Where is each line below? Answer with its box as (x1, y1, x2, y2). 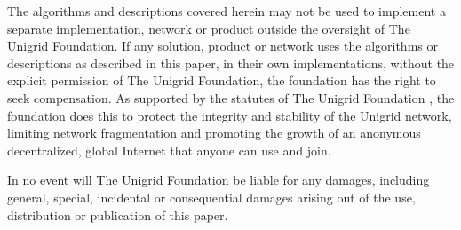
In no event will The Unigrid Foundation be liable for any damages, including (7, 171, 430, 189)
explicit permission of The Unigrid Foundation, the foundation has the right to (7, 71, 436, 90)
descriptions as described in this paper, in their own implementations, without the (7, 53, 455, 72)
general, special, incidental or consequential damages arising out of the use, (7, 187, 416, 206)
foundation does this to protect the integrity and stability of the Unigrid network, (7, 106, 452, 124)
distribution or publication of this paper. (7, 205, 228, 224)
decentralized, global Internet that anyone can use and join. (7, 140, 331, 159)
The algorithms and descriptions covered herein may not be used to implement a (7, 2, 446, 20)
